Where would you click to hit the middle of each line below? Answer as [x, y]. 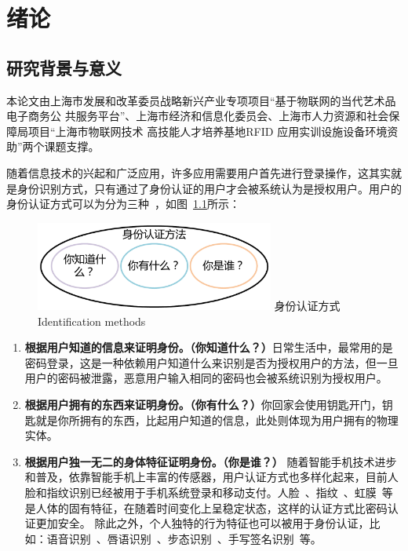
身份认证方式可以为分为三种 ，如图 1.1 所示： [123, 204]
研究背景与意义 [64, 67]
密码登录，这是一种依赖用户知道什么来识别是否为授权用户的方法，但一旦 [211, 362]
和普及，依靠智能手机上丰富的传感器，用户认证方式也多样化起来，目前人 [211, 477]
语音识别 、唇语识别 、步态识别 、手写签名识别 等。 [184, 538]
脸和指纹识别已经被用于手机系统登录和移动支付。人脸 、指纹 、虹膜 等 [209, 492]
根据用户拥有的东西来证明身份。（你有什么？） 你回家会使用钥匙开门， [203, 404]
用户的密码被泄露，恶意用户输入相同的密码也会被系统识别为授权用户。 [206, 378]
